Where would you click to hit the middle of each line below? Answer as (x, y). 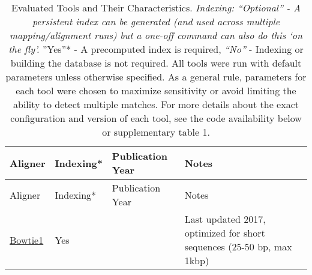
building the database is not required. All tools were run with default (156, 63)
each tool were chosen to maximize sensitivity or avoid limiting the (156, 90)
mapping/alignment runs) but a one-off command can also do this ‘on (156, 35)
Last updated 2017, (225, 219)
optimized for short (225, 233)
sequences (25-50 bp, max (238, 246)
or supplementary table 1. (156, 132)
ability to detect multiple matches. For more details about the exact (156, 104)
